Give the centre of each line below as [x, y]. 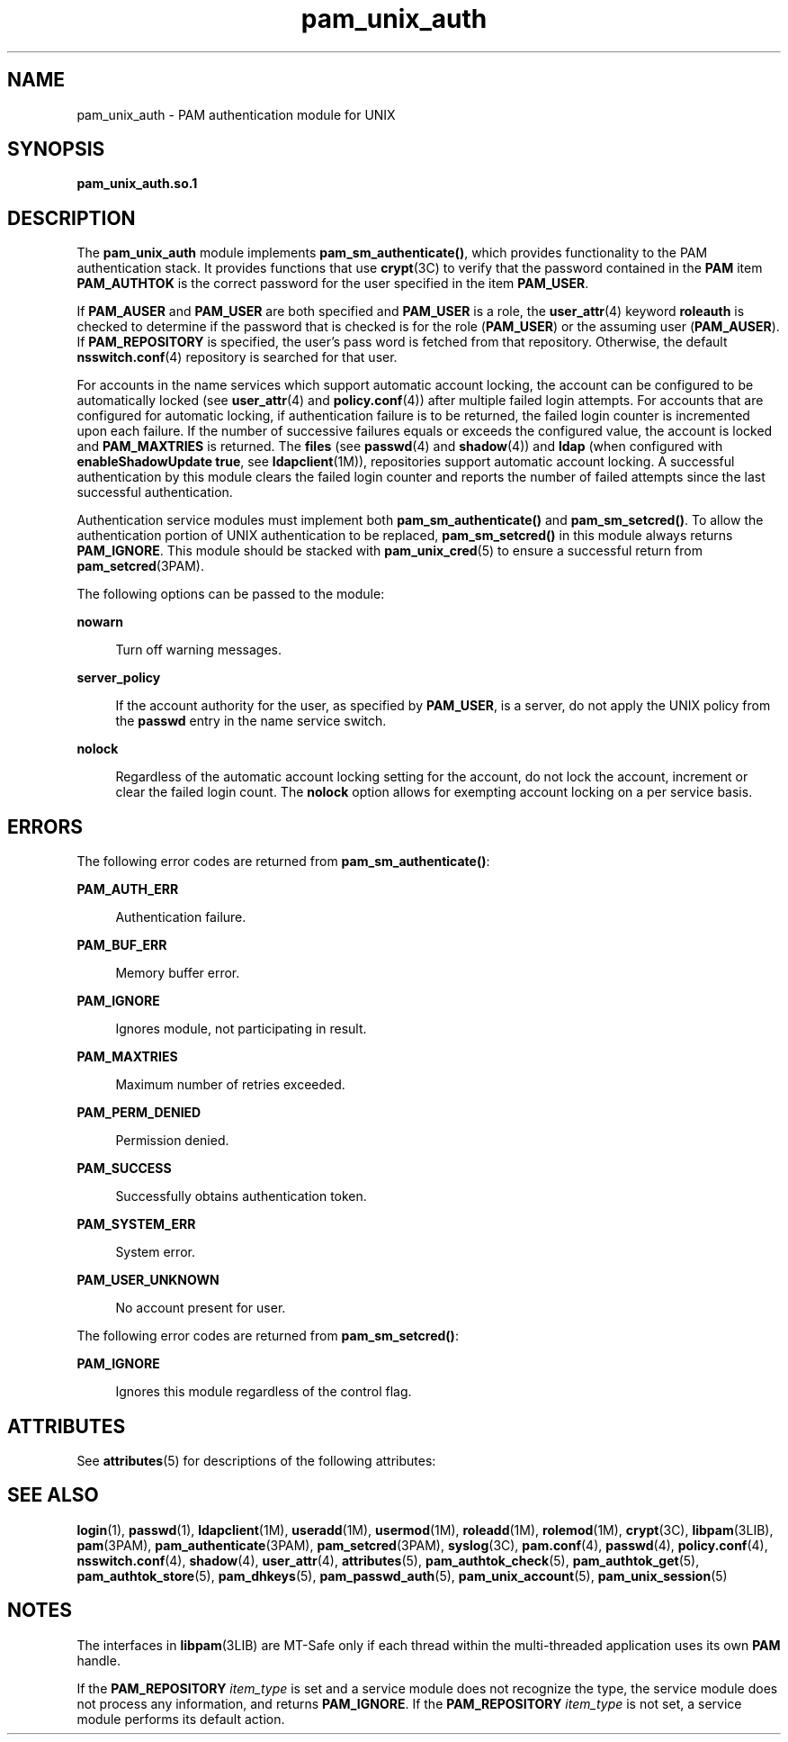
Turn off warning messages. [199, 650]
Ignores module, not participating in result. [241, 1029]
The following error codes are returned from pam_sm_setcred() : [268, 1336]
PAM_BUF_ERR [122, 945]
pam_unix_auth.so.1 [137, 184]
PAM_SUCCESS [124, 1169]
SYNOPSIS [56, 149]
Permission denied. [172, 1141]
